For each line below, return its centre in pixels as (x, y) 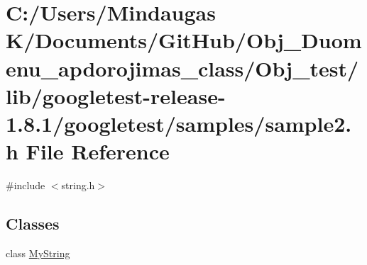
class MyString (38, 253)
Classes (33, 224)
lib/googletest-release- (116, 95)
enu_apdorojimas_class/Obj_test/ (182, 68)
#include (26, 185)
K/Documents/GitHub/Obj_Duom (184, 40)
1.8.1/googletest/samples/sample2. (179, 123)
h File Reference (88, 151)
